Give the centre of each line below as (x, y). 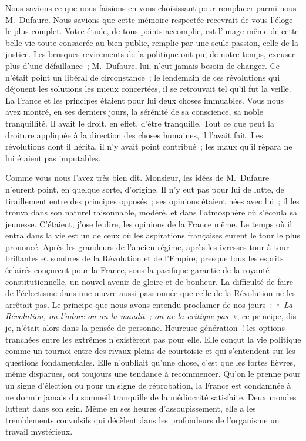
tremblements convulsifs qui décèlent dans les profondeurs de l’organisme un (142, 420)
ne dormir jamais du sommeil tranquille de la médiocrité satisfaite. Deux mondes (151, 397)
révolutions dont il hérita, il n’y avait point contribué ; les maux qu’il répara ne (149, 146)
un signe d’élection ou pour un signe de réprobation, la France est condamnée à (148, 385)
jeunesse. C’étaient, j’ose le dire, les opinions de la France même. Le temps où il (149, 223)
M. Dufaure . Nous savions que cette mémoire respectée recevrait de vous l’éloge (149, 19)
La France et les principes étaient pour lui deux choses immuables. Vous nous (144, 100)
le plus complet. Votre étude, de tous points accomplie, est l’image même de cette (152, 31)
